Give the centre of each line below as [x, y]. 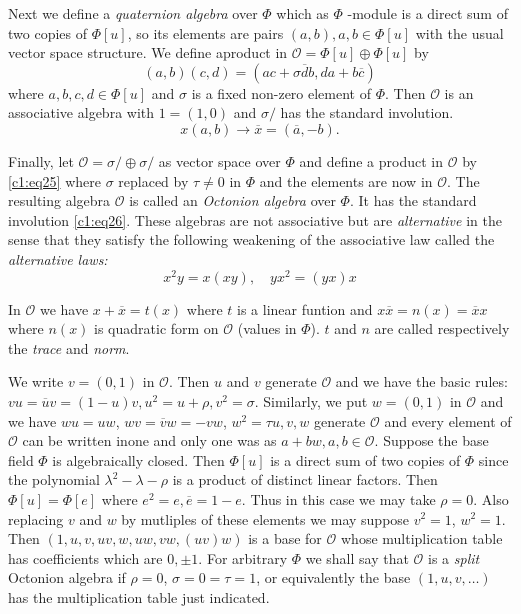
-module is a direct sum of [427, 13]
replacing [36, 518]
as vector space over [219, 160]
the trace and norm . [69, 347]
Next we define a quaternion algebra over [133, 13]
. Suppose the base [431, 440]
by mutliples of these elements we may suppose [265, 518]
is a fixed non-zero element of [281, 92]
